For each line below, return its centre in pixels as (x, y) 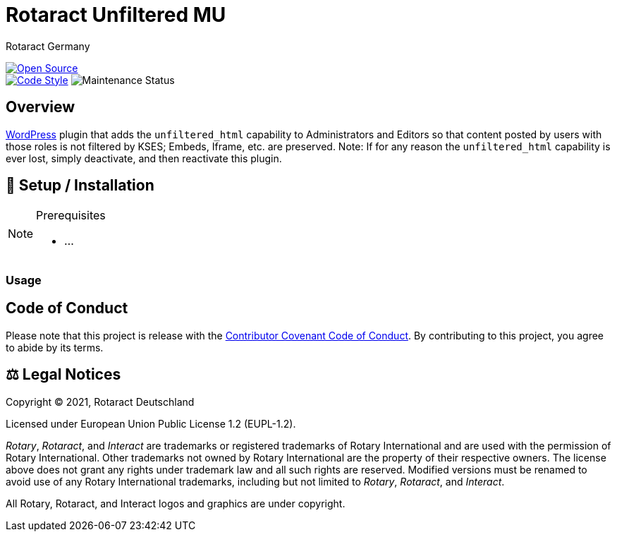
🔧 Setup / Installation (80, 186)
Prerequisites (71, 216)
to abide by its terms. (55, 347)
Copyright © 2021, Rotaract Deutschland (100, 402)
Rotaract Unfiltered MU (116, 15)
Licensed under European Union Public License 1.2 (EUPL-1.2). (151, 423)
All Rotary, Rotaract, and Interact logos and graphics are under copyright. (176, 503)
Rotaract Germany (48, 46)
